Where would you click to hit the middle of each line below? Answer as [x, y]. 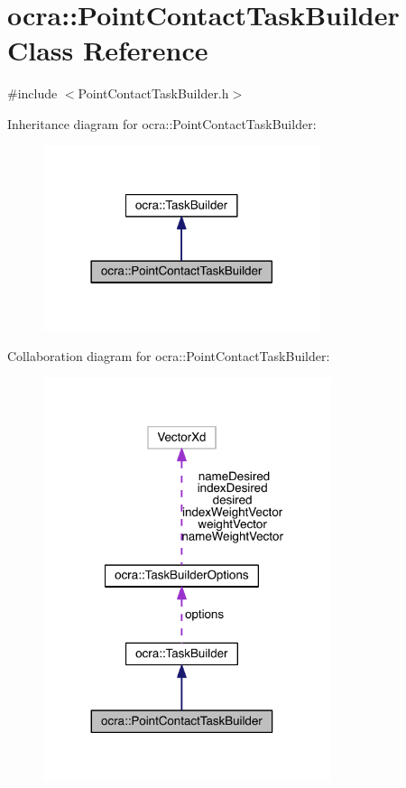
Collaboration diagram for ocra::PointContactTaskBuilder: [169, 356]
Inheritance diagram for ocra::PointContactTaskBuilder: [162, 123]
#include [32, 93]
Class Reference [108, 50]
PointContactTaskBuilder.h [153, 93]
